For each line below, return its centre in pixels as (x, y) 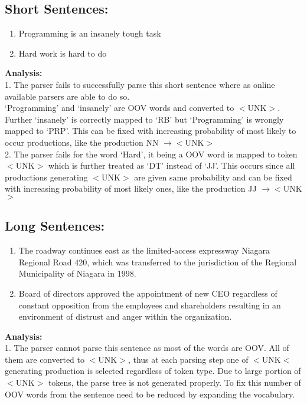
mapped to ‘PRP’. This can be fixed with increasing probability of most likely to (151, 131)
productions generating (46, 177)
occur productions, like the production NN (82, 142)
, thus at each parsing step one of (188, 359)
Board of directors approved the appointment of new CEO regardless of (148, 293)
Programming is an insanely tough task (90, 33)
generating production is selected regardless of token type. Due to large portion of (153, 371)
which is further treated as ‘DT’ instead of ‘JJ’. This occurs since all (172, 165)
